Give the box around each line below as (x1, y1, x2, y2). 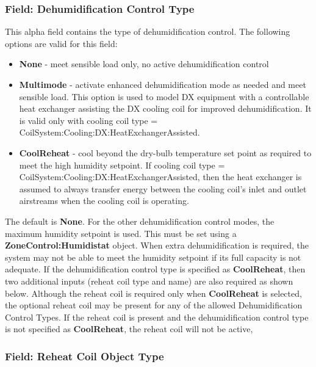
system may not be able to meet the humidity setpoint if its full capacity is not (5, 250, 301, 263)
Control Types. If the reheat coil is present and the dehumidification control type (5, 310, 309, 323)
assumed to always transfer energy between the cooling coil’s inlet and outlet (19, 182, 307, 195)
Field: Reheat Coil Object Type (5, 348, 164, 363)
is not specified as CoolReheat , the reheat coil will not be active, (5, 322, 253, 335)
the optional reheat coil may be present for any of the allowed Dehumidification (5, 299, 303, 311)
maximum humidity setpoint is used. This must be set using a (5, 227, 237, 239)
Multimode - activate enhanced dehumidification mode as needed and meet (19, 78, 306, 90)
